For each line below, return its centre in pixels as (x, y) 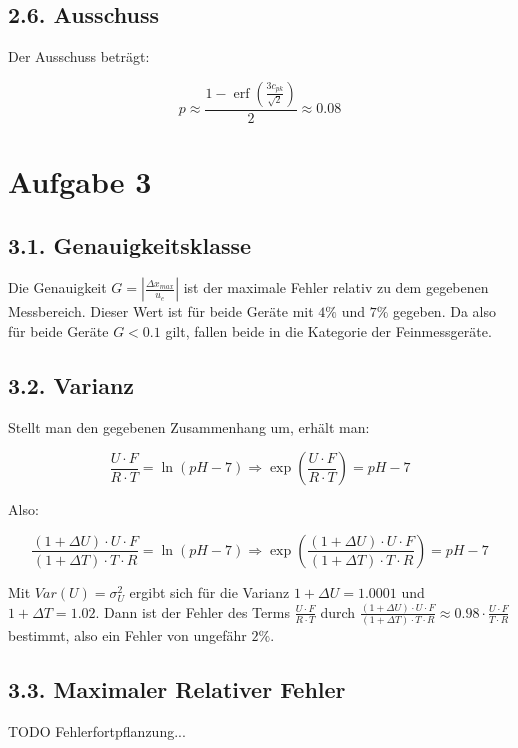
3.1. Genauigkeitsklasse (130, 244)
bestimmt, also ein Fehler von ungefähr (127, 635)
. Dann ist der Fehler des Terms (192, 611)
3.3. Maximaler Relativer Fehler (177, 689)
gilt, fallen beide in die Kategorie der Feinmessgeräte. (328, 331)
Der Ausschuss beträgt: (79, 56)
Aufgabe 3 (80, 181)
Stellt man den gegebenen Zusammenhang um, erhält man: (189, 426)
